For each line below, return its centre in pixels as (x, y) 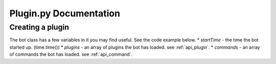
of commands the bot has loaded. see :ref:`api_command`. (71, 54)
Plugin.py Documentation (65, 13)
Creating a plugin (39, 27)
